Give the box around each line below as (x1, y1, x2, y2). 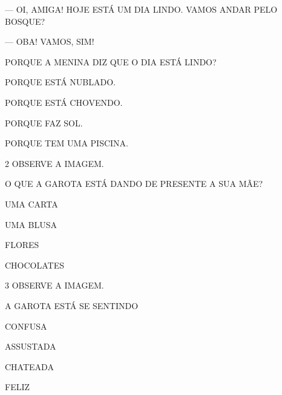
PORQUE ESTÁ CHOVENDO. (5, 96, 123, 108)
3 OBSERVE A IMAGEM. (5, 279, 104, 292)
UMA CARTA (5, 197, 58, 210)
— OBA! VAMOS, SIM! (5, 35, 94, 48)
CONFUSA (5, 319, 47, 332)
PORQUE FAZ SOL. (5, 116, 83, 129)
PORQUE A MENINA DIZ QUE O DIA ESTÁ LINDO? (5, 55, 217, 68)
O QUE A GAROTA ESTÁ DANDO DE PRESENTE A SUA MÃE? (5, 177, 263, 190)
